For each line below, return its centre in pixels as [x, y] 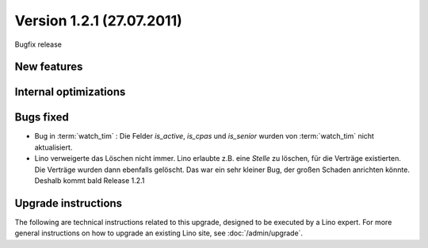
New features [49, 67]
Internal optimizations [70, 92]
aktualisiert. [53, 147]
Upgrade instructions [69, 203]
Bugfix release [38, 44]
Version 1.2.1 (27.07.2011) [98, 21]
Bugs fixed [42, 118]
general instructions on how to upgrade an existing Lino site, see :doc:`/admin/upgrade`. [159, 233]
